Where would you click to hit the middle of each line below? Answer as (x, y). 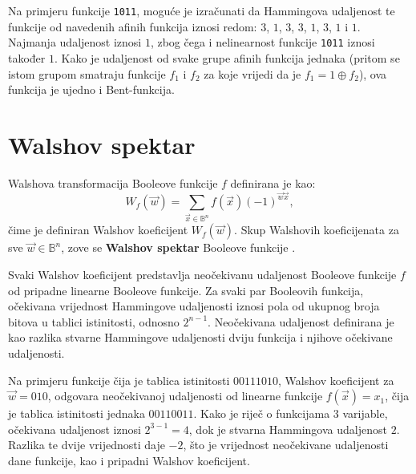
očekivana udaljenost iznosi (75, 429)
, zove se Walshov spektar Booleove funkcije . (178, 247)
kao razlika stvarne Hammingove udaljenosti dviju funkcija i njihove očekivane (200, 337)
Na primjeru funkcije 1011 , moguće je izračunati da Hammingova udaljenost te (202, 10)
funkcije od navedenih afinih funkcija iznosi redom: (133, 26)
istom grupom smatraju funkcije (87, 73)
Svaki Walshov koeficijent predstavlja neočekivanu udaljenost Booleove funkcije (202, 274)
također (27, 57)
